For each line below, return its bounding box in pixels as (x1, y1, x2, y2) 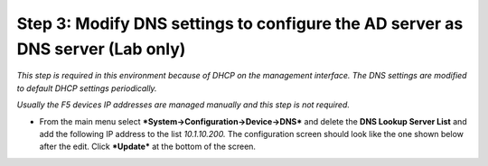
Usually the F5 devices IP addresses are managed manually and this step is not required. (16, 99, 350, 110)
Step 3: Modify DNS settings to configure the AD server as (16, 14, 464, 33)
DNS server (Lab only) (16, 39, 186, 59)
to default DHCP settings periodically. (16, 82, 157, 94)
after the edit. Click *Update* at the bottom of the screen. (39, 141, 257, 152)
